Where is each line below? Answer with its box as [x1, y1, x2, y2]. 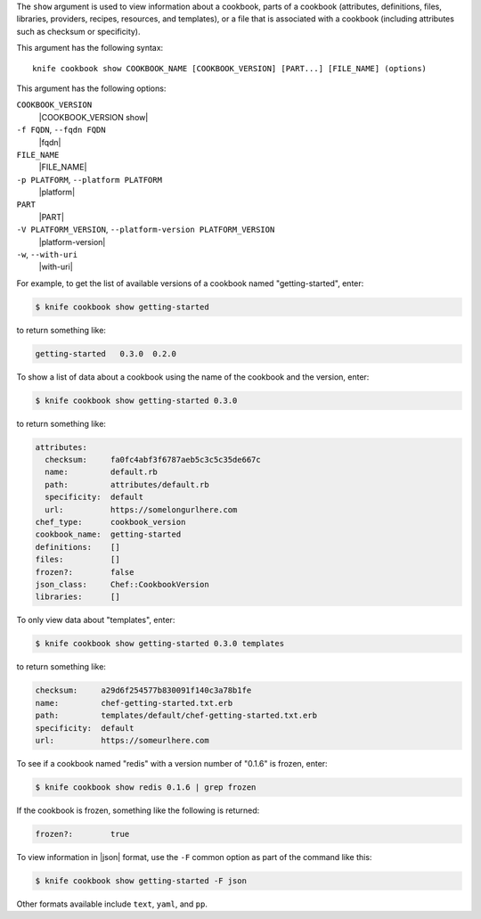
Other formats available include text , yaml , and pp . [16, 898, 208, 909]
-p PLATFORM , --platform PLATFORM [16, 174, 162, 185]
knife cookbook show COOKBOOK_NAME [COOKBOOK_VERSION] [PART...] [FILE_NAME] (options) [32, 63, 428, 73]
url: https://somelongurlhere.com [45, 505, 238, 514]
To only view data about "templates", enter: [16, 615, 175, 626]
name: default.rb [45, 467, 158, 477]
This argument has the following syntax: [16, 43, 164, 53]
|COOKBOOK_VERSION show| [38, 111, 149, 122]
